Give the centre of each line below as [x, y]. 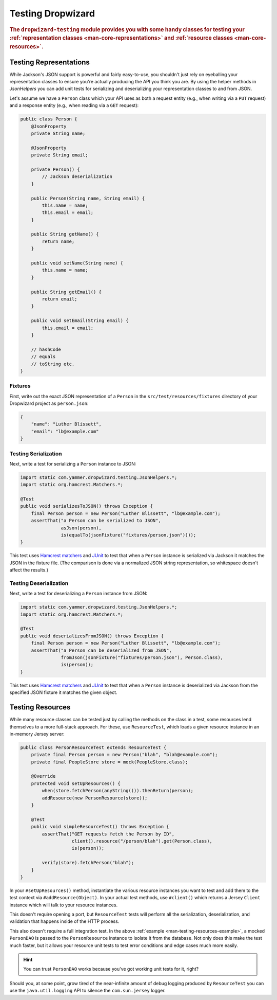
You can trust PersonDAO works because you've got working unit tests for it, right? [111, 969]
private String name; [58, 133]
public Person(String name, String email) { [88, 198]
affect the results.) [29, 570]
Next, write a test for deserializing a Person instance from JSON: [78, 594]
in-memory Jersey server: [37, 734]
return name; [58, 241]
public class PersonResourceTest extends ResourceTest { [93, 747]
